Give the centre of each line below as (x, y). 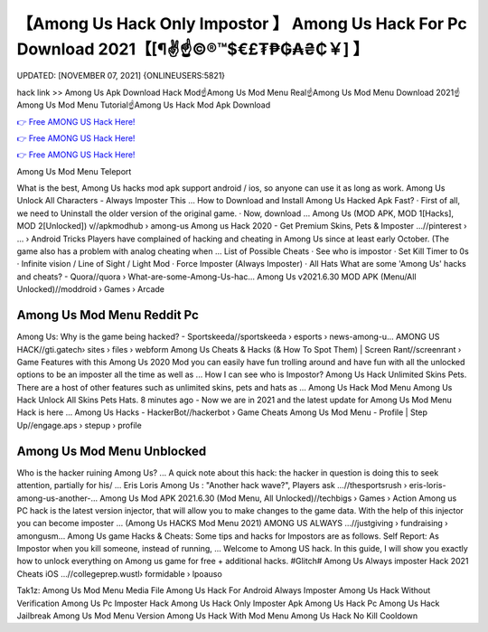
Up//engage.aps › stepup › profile (79, 425)
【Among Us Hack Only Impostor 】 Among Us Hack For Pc (242, 24)
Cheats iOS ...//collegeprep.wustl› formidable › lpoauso (120, 573)
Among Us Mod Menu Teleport (74, 171)
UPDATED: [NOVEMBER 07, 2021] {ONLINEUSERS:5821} (121, 76)
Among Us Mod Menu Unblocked (112, 451)
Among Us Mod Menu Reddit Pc (108, 315)
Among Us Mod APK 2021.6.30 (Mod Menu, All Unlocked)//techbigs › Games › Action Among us (278, 498)
